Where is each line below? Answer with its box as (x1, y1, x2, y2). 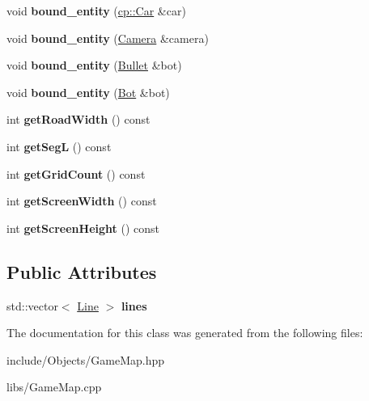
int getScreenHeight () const (6, 219, 159, 236)
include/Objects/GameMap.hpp (6, 351, 165, 368)
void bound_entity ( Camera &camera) (6, 29, 209, 46)
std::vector (6, 297, 58, 314)
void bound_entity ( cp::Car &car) (6, 2, 186, 19)
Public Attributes (6, 259, 157, 284)
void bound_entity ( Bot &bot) (6, 83, 170, 100)
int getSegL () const (6, 137, 112, 154)
